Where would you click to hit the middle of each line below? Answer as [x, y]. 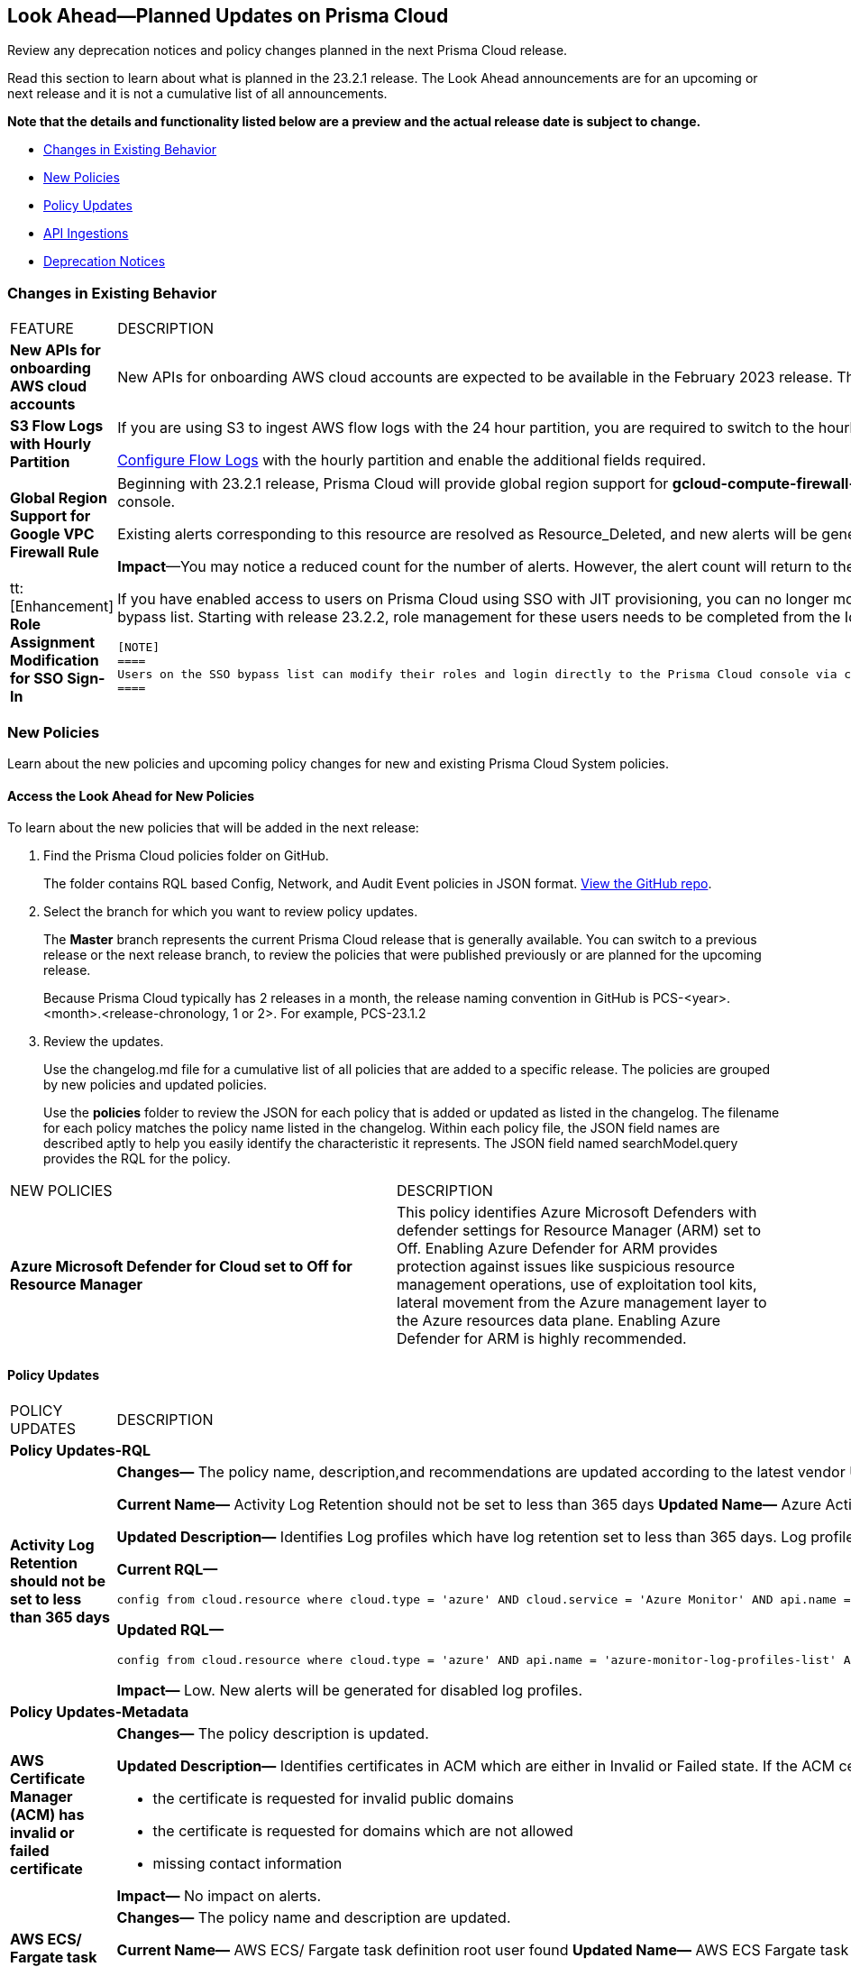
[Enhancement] [62, 607]
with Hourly [51, 444]
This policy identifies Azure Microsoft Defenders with [577, 1213]
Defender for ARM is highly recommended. [542, 1339]
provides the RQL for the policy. [137, 1159]
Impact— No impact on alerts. [219, 1896]
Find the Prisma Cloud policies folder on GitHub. [186, 856]
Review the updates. [104, 1042]
